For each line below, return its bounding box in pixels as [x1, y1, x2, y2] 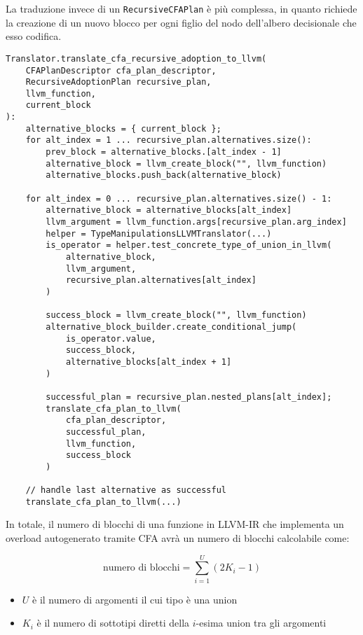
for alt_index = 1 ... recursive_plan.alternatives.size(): [25, 135, 312, 146]
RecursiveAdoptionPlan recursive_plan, [25, 77, 212, 88]
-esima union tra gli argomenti [196, 615, 327, 630]
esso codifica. [6, 29, 62, 43]
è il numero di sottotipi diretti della [36, 615, 190, 630]
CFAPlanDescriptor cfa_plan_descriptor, [25, 65, 217, 76]
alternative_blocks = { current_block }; [25, 123, 221, 134]
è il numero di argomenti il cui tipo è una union [32, 592, 238, 606]
